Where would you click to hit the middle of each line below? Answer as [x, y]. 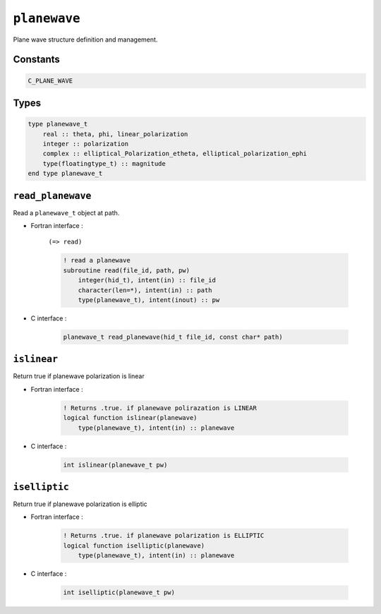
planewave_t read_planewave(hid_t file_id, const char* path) [173, 337]
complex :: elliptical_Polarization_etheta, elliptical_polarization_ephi [175, 154]
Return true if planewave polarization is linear [79, 376]
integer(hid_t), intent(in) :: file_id [147, 280]
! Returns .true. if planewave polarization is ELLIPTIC [164, 536]
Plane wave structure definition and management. [85, 40]
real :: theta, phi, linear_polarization [115, 134]
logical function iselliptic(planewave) [134, 546]
